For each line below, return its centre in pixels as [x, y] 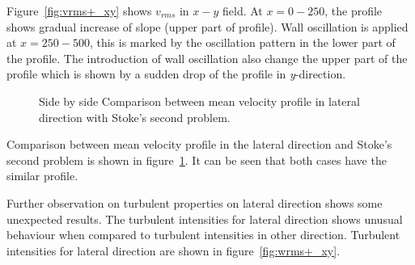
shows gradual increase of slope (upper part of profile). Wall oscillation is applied [207, 26]
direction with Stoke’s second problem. [135, 117]
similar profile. [42, 176]
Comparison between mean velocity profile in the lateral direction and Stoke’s [199, 144]
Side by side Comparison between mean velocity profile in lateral [199, 101]
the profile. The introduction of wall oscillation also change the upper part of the [207, 58]
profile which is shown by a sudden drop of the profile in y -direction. [176, 74]
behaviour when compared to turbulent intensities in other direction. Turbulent [203, 235]
